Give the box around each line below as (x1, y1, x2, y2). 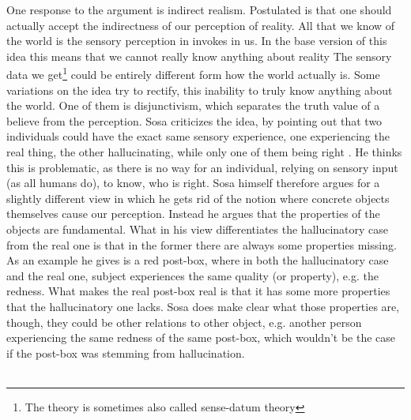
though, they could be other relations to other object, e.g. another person (6, 313, 362, 330)
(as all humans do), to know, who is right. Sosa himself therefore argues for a (6, 174, 380, 191)
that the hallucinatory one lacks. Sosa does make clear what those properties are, (6, 298, 400, 314)
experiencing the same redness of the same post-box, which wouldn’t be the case (6, 329, 396, 346)
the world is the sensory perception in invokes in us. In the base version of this (6, 32, 387, 49)
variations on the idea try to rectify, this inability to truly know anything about (6, 81, 393, 98)
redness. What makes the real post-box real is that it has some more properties (6, 283, 390, 299)
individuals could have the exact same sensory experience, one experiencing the (6, 128, 390, 144)
